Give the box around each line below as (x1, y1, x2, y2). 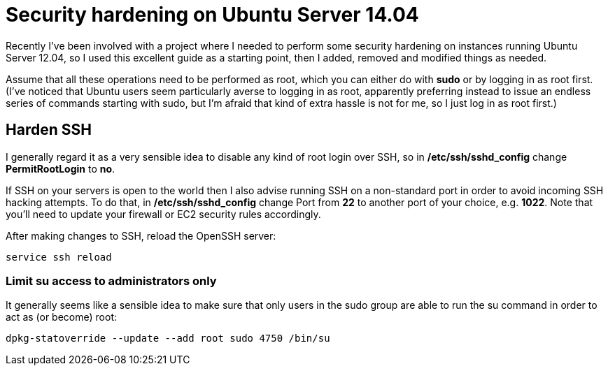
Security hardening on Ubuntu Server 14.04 (6, 3, 419, 27)
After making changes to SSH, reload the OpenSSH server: (6, 229, 276, 242)
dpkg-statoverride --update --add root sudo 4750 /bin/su (6, 333, 330, 344)
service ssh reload (6, 251, 112, 263)
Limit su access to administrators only (6, 273, 217, 288)
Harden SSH (6, 121, 92, 139)
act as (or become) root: (6, 311, 117, 323)
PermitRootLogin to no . (6, 162, 115, 175)
